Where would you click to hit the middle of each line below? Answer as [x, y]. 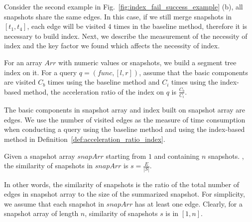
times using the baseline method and [104, 82]
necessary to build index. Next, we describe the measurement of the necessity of [126, 36]
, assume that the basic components [194, 72]
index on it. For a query [41, 72]
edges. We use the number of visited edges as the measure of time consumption [125, 119]
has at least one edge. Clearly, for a [189, 203]
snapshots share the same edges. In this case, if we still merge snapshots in [118, 16]
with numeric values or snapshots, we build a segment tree [147, 62]
